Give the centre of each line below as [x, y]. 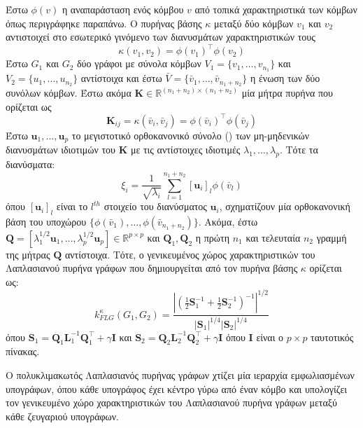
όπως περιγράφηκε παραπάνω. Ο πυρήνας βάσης [104, 23]
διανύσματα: [30, 164]
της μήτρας [28, 254]
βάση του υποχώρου [46, 221]
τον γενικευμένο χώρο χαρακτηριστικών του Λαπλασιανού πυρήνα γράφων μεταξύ [171, 402]
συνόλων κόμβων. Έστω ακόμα [69, 92]
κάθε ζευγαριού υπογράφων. [63, 416]
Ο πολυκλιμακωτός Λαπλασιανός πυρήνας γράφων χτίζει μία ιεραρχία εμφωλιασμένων [180, 374]
